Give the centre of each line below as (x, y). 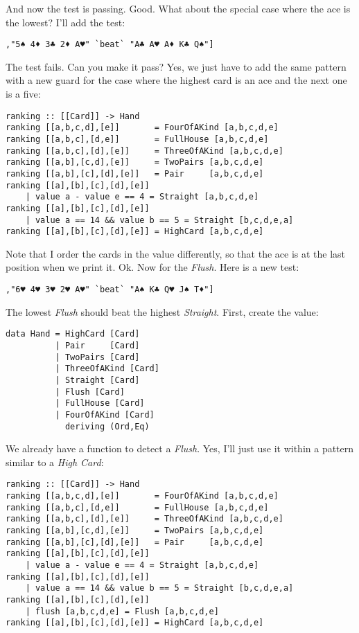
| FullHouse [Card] (100, 403)
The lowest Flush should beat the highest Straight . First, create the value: (162, 311)
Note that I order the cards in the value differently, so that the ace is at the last (176, 253)
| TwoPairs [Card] (97, 357)
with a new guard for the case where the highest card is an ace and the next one (176, 80)
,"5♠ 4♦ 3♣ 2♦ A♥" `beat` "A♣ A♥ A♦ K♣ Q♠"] (110, 45)
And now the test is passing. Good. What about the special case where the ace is (178, 8)
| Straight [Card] (97, 380)
